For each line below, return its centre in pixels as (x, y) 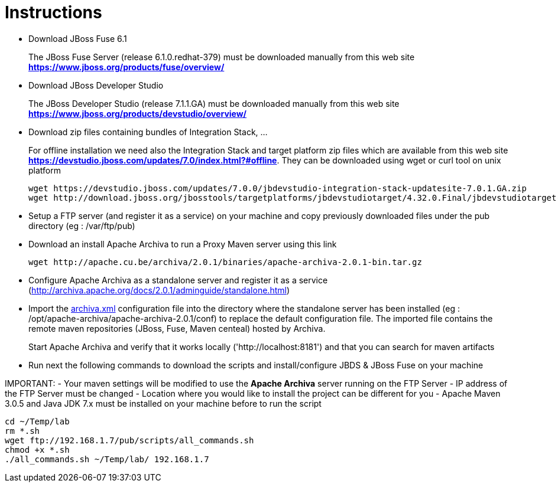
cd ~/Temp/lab (37, 421)
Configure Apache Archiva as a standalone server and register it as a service (178, 280)
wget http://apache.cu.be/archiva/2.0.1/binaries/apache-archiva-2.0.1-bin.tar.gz (225, 262)
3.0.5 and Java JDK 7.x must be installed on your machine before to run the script (163, 403)
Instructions (53, 12)
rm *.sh (22, 431)
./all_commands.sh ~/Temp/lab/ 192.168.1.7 (107, 459)
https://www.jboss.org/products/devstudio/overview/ (138, 113)
